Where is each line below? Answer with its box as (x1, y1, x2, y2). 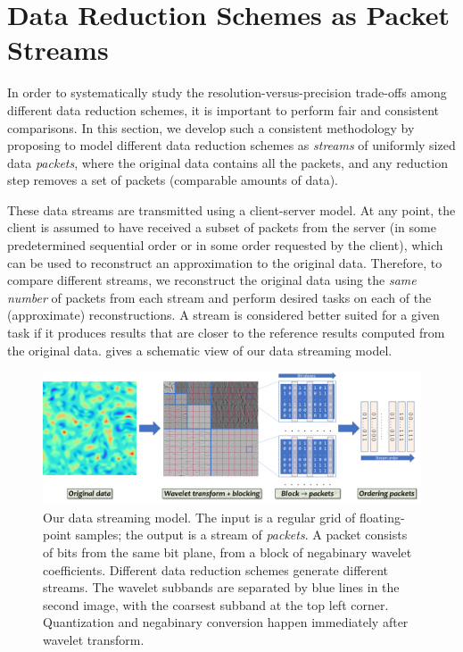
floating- (360, 507, 405, 526)
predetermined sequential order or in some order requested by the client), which (7, 236, 443, 255)
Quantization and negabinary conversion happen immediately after (43, 613, 409, 631)
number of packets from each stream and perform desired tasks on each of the (7, 288, 432, 306)
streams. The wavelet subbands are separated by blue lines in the (43, 578, 400, 597)
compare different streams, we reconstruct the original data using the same (7, 271, 417, 289)
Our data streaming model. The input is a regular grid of (43, 507, 356, 526)
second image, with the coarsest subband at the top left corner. (43, 595, 389, 614)
